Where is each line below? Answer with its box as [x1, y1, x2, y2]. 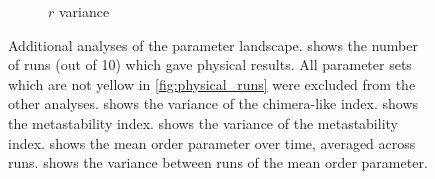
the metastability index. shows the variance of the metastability [8, 112, 398, 133]
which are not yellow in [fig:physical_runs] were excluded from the [8, 73, 416, 94]
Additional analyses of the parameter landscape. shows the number [8, 34, 419, 55]
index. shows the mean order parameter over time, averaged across [8, 132, 416, 153]
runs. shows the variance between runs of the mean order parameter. [8, 152, 428, 173]
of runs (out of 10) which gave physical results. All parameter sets [8, 54, 412, 75]
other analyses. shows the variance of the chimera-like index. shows [8, 93, 419, 114]
